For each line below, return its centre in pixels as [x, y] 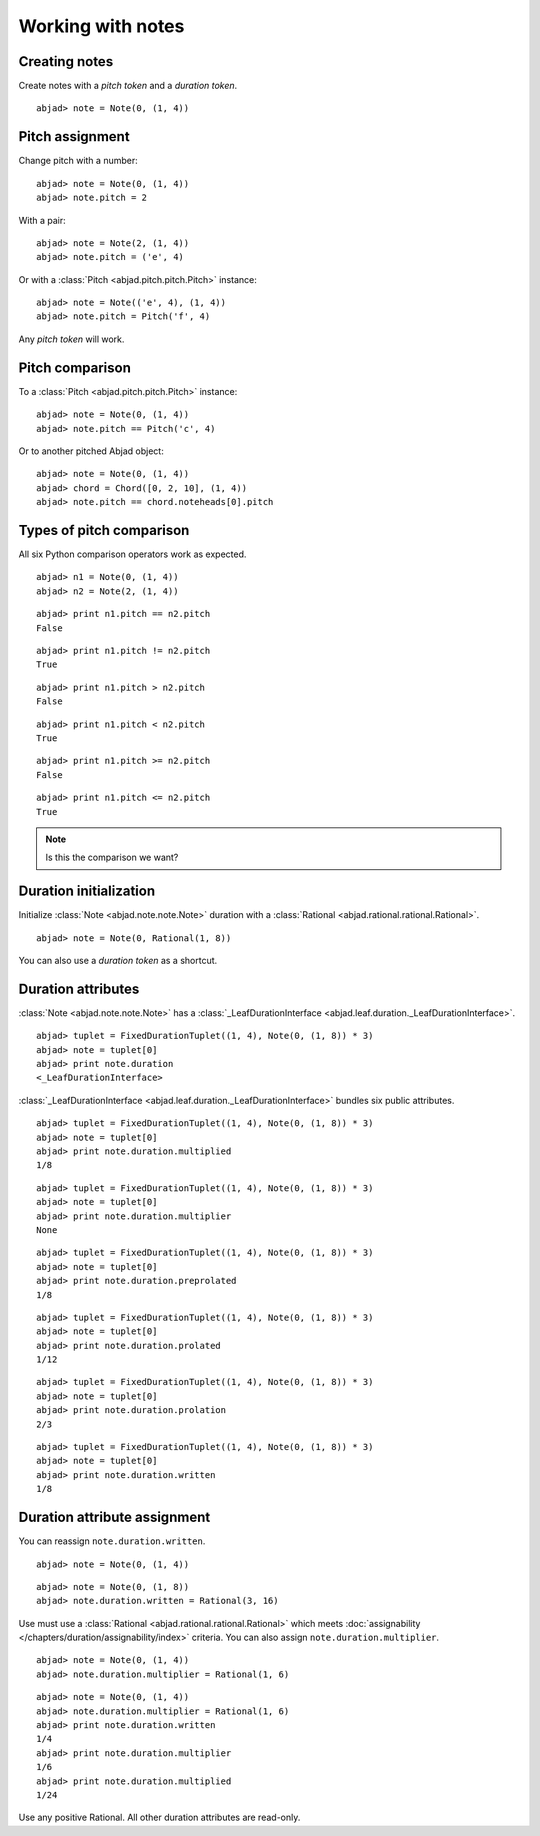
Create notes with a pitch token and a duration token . [128, 86]
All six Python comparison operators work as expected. [132, 554]
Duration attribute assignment [114, 1517]
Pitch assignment [74, 136]
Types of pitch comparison [104, 530]
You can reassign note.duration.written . [112, 1541]
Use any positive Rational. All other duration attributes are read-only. [159, 1817]
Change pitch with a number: [78, 161]
